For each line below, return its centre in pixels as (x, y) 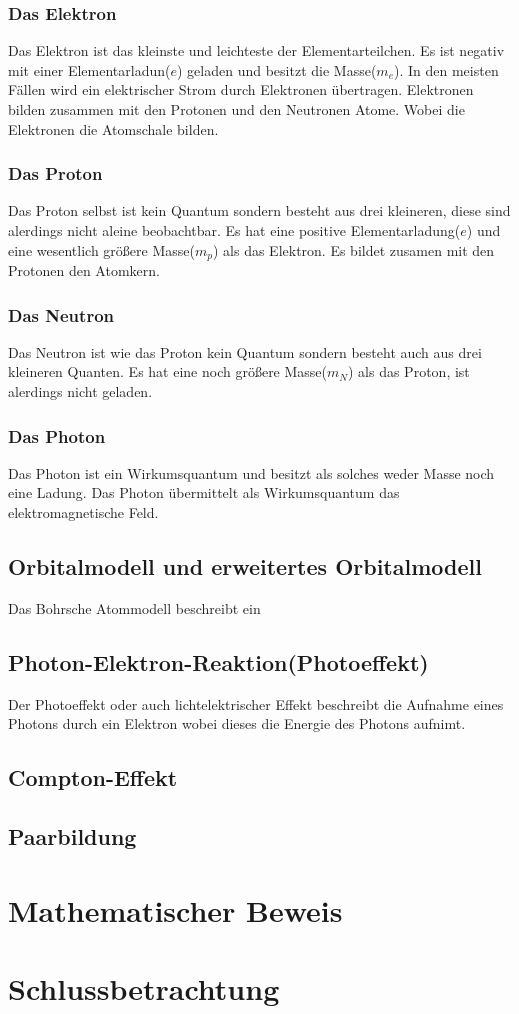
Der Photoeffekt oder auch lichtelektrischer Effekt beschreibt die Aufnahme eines (256, 703)
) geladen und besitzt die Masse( (277, 69)
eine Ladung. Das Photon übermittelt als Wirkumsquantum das (204, 492)
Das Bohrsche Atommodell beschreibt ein (134, 607)
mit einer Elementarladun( (89, 69)
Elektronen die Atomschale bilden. (113, 128)
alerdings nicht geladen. (80, 391)
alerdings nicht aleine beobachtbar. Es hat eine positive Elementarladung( (234, 230)
